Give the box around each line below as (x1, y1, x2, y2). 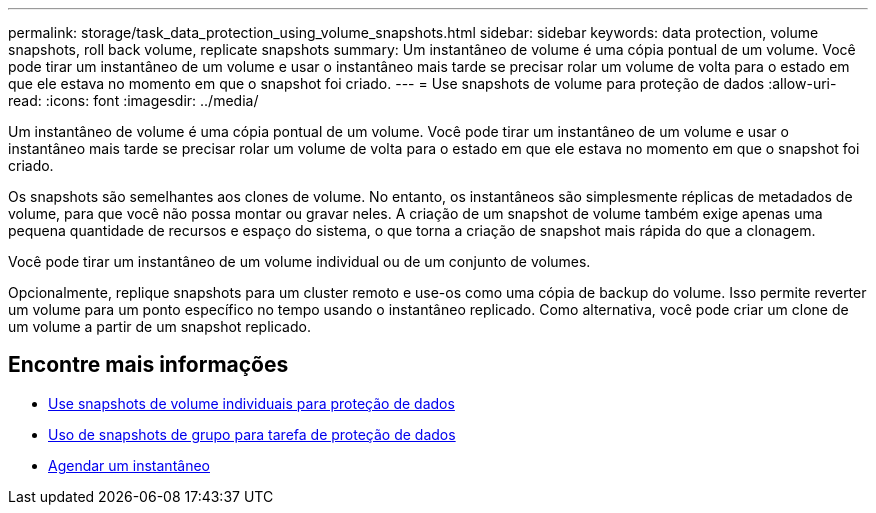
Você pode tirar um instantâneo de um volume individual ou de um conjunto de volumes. (8, 253, 591, 270)
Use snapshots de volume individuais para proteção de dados (48, 394, 455, 412)
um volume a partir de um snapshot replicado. (8, 318, 311, 335)
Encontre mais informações (8, 352, 289, 378)
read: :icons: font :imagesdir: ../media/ (8, 92, 259, 109)
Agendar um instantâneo (48, 456, 210, 474)
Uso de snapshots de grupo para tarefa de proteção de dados (48, 425, 456, 443)
